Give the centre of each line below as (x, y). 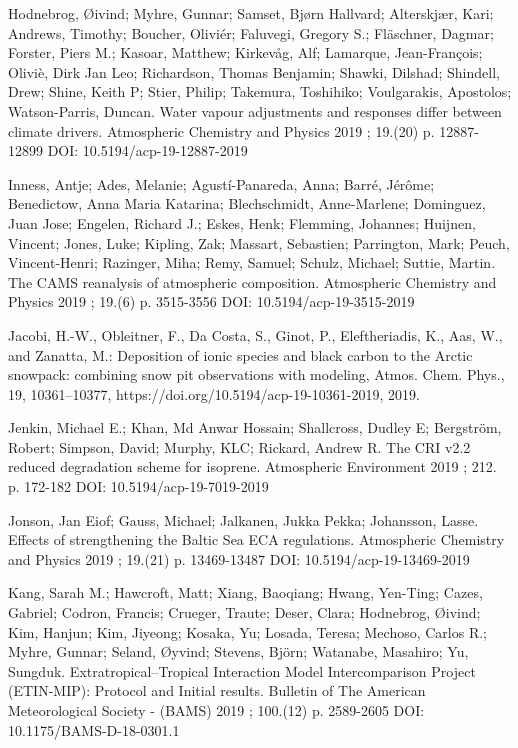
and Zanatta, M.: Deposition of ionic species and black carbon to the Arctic (240, 354)
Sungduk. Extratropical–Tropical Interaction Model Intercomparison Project (242, 670)
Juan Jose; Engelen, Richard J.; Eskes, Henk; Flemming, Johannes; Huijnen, (242, 222)
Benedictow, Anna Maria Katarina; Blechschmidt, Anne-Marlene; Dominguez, (247, 203)
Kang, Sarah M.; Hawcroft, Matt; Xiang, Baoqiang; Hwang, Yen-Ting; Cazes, (245, 592)
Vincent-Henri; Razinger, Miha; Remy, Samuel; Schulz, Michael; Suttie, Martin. (252, 262)
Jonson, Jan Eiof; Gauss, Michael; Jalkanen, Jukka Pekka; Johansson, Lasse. (243, 519)
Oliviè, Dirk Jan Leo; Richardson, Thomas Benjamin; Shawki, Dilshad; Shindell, (254, 71)
